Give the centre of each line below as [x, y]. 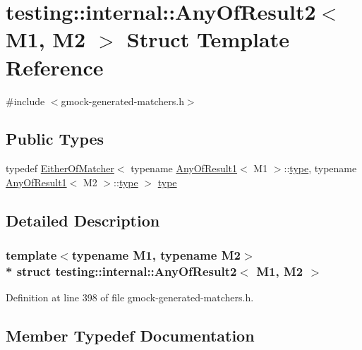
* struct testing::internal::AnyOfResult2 [121, 271]
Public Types [55, 139]
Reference [55, 67]
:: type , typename [320, 168]
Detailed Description [83, 220]
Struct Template [208, 39]
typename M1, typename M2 [156, 255]
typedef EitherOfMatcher [60, 168]
